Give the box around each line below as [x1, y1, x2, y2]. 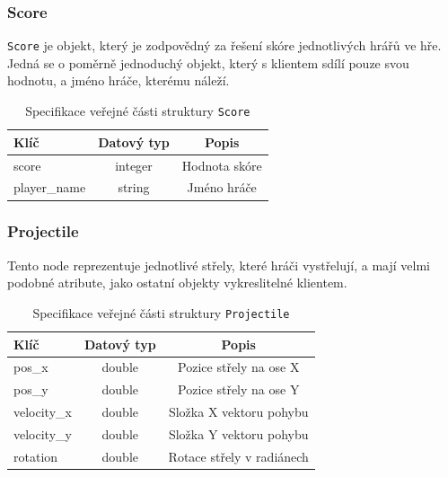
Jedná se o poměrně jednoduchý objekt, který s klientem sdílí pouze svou [7, 53, 409, 72]
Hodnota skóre [181, 155, 262, 174]
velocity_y [13, 424, 72, 443]
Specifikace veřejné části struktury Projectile [32, 303, 290, 322]
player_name [13, 178, 86, 197]
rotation [13, 446, 58, 465]
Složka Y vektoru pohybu [168, 424, 309, 443]
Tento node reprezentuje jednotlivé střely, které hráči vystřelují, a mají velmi [7, 255, 430, 274]
